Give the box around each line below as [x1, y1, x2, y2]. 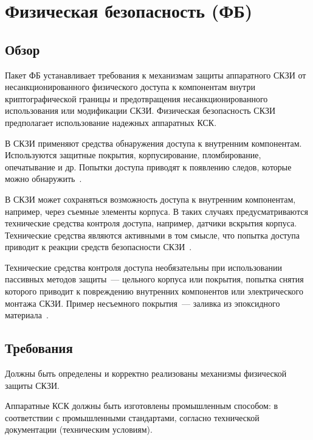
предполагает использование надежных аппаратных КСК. [5, 116, 217, 128]
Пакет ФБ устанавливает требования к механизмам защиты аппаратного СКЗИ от [5, 68, 306, 81]
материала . [5, 309, 49, 321]
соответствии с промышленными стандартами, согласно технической [5, 411, 260, 424]
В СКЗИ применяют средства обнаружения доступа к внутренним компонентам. [5, 136, 302, 149]
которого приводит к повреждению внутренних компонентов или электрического [5, 285, 303, 298]
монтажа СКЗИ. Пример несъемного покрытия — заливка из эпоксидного [5, 296, 280, 309]
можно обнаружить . [5, 172, 82, 185]
